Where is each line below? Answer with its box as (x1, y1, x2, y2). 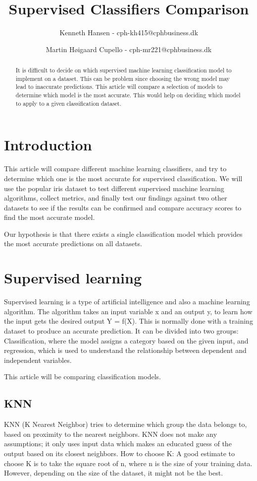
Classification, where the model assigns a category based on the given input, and (4, 335, 249, 345)
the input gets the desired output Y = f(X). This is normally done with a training (4, 316, 253, 326)
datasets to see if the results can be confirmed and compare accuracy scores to (4, 202, 242, 212)
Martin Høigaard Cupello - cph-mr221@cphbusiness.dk (46, 44, 212, 54)
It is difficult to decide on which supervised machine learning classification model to (15, 66, 232, 74)
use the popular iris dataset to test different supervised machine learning (4, 183, 224, 193)
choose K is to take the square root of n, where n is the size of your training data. (4, 458, 253, 468)
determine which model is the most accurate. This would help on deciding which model (15, 91, 241, 99)
